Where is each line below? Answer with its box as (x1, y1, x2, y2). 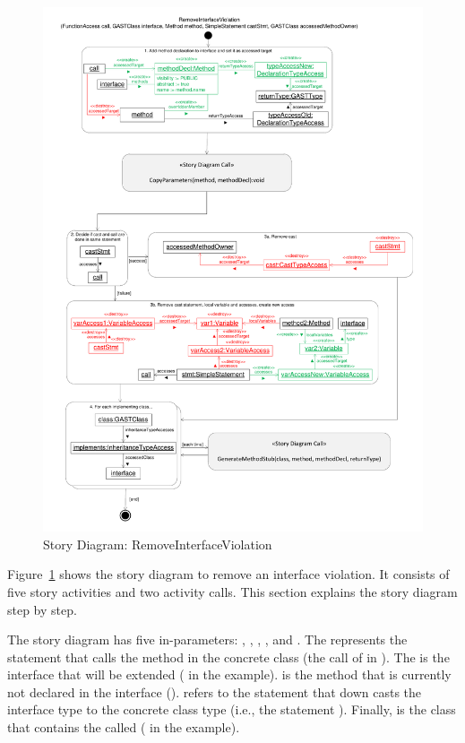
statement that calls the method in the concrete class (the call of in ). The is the (7, 647, 450, 666)
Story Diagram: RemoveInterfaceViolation (43, 534, 272, 553)
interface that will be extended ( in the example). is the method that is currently (7, 665, 452, 684)
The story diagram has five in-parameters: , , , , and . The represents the (7, 630, 408, 649)
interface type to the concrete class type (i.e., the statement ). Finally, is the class (7, 700, 456, 719)
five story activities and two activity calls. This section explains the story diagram (7, 582, 458, 600)
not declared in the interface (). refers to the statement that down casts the (7, 682, 422, 701)
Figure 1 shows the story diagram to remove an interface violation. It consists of (7, 565, 450, 583)
